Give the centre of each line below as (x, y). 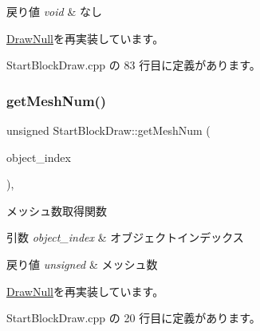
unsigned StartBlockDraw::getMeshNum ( (108, 130)
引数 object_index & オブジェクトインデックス (125, 237)
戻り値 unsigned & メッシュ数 (82, 264)
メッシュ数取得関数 (57, 210)
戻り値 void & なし (54, 11)
